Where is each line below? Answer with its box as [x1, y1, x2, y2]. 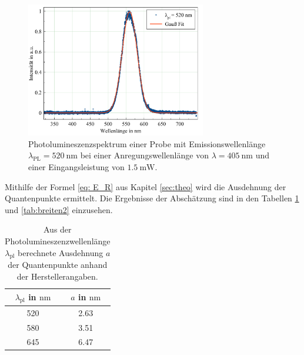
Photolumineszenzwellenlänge [5, 235, 111, 247]
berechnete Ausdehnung [18, 246, 103, 258]
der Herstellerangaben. [16, 270, 98, 283]
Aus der [43, 223, 72, 235]
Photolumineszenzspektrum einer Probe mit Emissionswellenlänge [28, 137, 266, 150]
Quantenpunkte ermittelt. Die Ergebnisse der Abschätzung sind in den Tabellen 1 [5, 192, 299, 204]
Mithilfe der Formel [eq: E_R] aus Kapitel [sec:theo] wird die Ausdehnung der [5, 180, 286, 193]
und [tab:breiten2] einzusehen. [5, 203, 113, 215]
